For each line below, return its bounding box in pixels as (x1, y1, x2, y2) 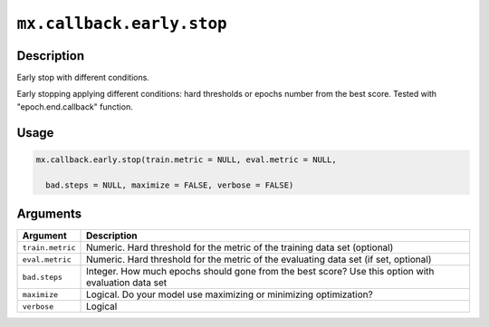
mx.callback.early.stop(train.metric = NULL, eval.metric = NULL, (35, 154, 337, 165)
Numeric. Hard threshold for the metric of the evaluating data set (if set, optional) (86, 254, 432, 266)
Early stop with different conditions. (16, 72, 149, 83)
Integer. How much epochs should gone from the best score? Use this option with (86, 265, 435, 278)
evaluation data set (86, 276, 168, 289)
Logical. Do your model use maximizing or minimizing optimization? (86, 288, 373, 301)
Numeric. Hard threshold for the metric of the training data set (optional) (86, 241, 394, 254)
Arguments (16, 207, 82, 222)
